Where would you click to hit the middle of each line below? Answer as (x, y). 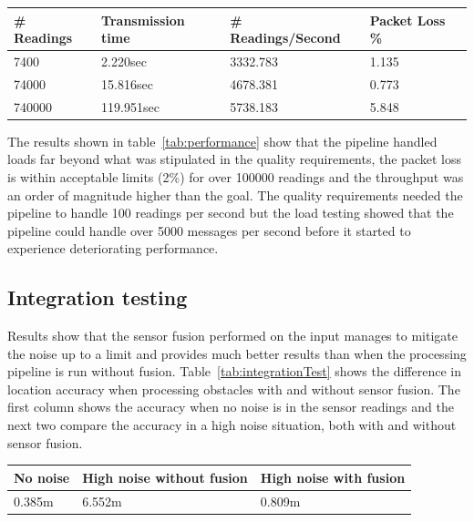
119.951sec (130, 106)
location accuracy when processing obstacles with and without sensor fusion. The (234, 389)
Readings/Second (285, 38)
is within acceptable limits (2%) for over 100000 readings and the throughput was (236, 176)
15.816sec (127, 83)
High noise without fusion (165, 477)
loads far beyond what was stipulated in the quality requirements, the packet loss (234, 159)
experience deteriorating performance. (113, 248)
